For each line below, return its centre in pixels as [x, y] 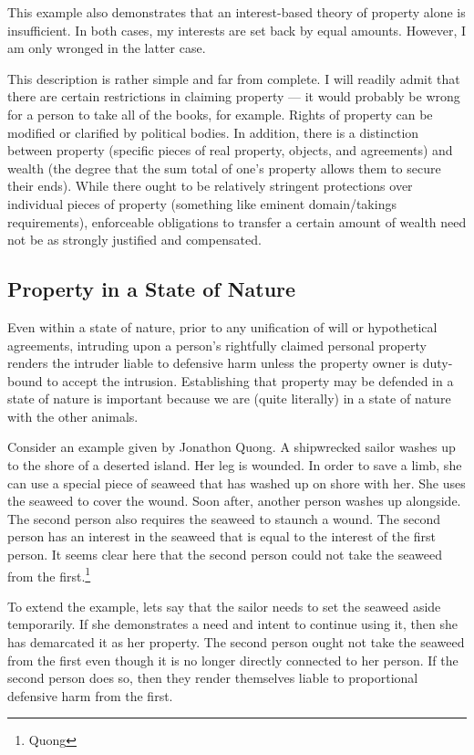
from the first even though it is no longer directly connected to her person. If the [233, 660]
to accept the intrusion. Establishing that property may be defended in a [250, 380]
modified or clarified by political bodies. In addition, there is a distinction [213, 132]
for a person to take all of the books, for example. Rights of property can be [220, 114]
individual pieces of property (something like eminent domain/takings [202, 203]
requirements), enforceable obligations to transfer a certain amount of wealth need [237, 221]
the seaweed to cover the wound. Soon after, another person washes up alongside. [234, 501]
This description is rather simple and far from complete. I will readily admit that [234, 78]
